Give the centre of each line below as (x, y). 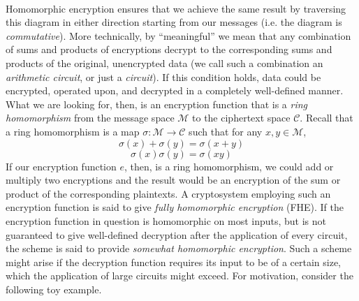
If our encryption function (61, 166)
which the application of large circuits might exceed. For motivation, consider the (179, 276)
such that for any (226, 131)
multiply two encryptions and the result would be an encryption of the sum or (173, 180)
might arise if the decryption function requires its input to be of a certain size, (174, 262)
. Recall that (327, 118)
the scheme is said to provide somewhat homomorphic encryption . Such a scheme (179, 248)
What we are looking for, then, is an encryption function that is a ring (156, 104)
